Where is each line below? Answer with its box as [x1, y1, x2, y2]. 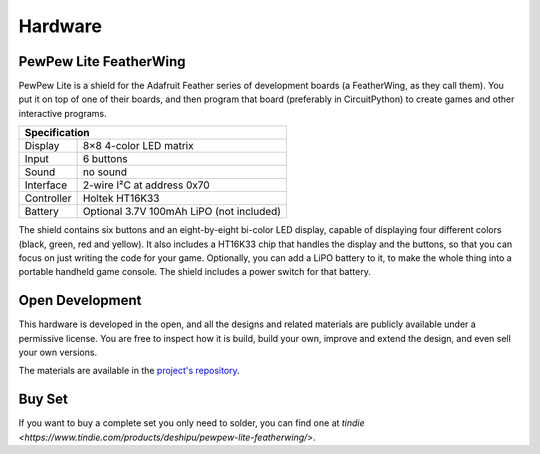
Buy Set [18, 391, 69, 408]
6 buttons [82, 152, 129, 166]
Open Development [18, 292, 142, 309]
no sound [82, 165, 127, 179]
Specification [24, 126, 90, 140]
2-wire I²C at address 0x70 [82, 178, 210, 192]
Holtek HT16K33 [82, 191, 160, 205]
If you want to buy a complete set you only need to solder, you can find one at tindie [18, 417, 365, 429]
